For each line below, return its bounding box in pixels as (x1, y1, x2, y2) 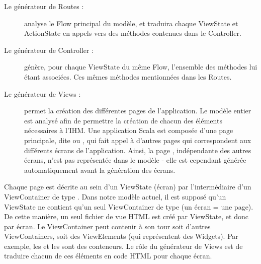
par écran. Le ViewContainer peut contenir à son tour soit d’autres (4, 221, 211, 231)
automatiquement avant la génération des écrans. (24, 164, 176, 175)
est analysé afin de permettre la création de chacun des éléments (24, 115, 222, 125)
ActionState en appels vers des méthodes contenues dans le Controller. (24, 28, 241, 38)
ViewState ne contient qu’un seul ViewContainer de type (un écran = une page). (4, 201, 253, 212)
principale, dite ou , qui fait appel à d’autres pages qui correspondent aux (24, 135, 251, 145)
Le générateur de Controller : (4, 44, 94, 55)
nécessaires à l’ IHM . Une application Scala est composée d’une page (24, 125, 233, 136)
